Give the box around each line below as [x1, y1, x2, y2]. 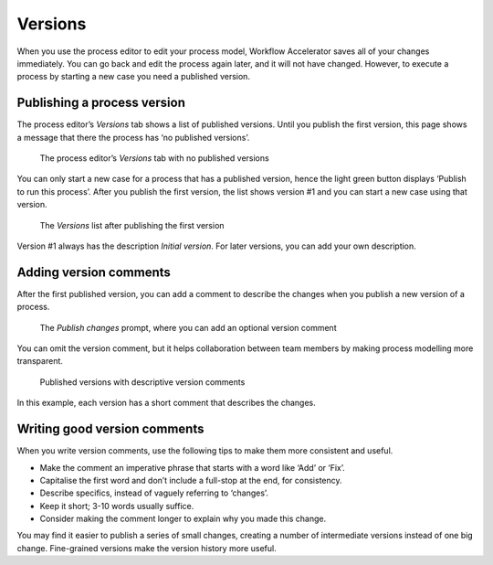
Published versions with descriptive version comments [39, 376, 246, 388]
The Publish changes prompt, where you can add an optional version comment [39, 322, 337, 333]
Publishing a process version [16, 95, 186, 111]
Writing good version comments [16, 421, 205, 437]
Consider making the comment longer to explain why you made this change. [39, 513, 327, 525]
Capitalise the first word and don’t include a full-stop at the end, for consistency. [39, 474, 342, 485]
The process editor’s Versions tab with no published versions [39, 153, 269, 164]
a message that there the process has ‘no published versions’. [16, 132, 250, 143]
